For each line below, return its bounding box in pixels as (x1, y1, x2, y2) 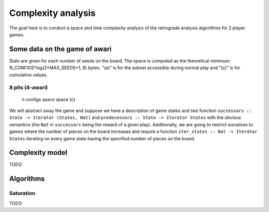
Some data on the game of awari (9, 45, 112, 53)
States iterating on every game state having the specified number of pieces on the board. (9, 135, 195, 141)
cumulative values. (9, 72, 48, 78)
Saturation (9, 190, 35, 197)
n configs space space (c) (21, 96, 76, 102)
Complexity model (9, 148, 67, 157)
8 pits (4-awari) (9, 84, 48, 91)
